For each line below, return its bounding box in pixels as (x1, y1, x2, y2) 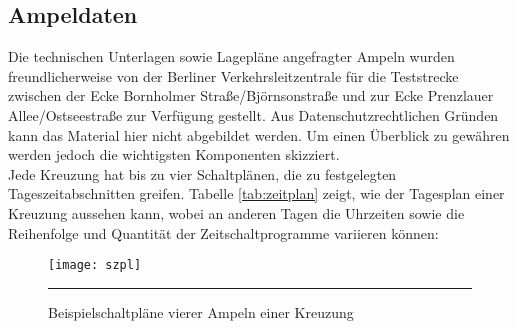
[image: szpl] (48, 258, 142, 273)
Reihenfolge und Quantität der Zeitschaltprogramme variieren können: (8, 222, 439, 243)
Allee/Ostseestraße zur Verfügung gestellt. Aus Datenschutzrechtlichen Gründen (8, 104, 499, 125)
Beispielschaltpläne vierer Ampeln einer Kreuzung (48, 301, 354, 322)
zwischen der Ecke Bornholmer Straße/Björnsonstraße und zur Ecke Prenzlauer (8, 85, 494, 106)
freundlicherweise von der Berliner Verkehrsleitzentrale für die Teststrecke (8, 65, 459, 86)
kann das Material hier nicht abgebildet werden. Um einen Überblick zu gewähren (8, 124, 510, 145)
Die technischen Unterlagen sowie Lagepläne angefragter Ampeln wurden (8, 46, 455, 67)
